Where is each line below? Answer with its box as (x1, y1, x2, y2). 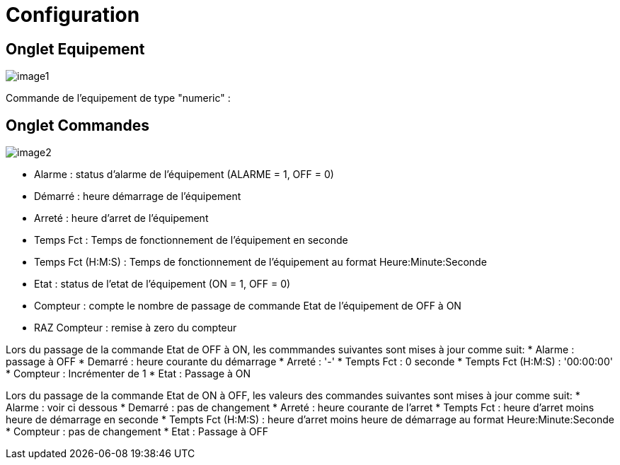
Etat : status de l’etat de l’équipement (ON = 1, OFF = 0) (34, 278, 291, 290)
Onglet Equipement (6, 40, 145, 58)
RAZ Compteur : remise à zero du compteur (34, 322, 237, 334)
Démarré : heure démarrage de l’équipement (34, 190, 241, 203)
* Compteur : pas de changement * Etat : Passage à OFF (6, 425, 268, 438)
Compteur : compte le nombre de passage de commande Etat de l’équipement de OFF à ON (34, 300, 461, 312)
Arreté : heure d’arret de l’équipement (34, 212, 209, 225)
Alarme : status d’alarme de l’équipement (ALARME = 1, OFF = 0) (34, 168, 334, 181)
